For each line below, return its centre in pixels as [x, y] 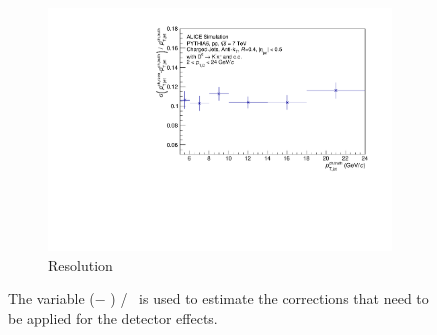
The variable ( [51, 298]
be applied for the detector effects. [113, 317]
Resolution [80, 264]
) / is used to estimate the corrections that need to [269, 298]
